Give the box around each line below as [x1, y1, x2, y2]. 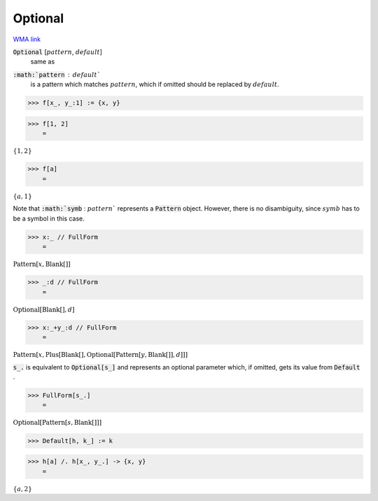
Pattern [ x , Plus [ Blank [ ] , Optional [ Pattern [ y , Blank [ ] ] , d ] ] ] [13, 351, 188, 359]
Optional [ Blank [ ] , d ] [13, 305, 75, 313]
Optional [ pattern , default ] [13, 48, 103, 56]
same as [30, 57, 55, 66]
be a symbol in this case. [13, 214, 85, 223]
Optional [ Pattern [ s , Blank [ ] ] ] [13, 418, 101, 427]
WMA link [13, 35, 41, 43]
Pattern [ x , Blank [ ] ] [13, 260, 71, 268]
